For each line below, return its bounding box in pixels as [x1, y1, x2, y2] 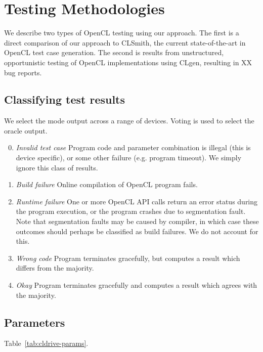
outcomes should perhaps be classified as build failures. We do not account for [16, 226, 258, 236]
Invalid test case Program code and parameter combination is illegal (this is [16, 142, 251, 153]
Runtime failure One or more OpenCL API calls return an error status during [16, 196, 258, 206]
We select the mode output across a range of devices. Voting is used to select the [4, 115, 254, 126]
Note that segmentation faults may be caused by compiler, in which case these [16, 216, 259, 227]
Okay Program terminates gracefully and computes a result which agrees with [16, 280, 257, 290]
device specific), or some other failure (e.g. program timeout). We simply [16, 152, 242, 163]
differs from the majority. [16, 262, 94, 273]
